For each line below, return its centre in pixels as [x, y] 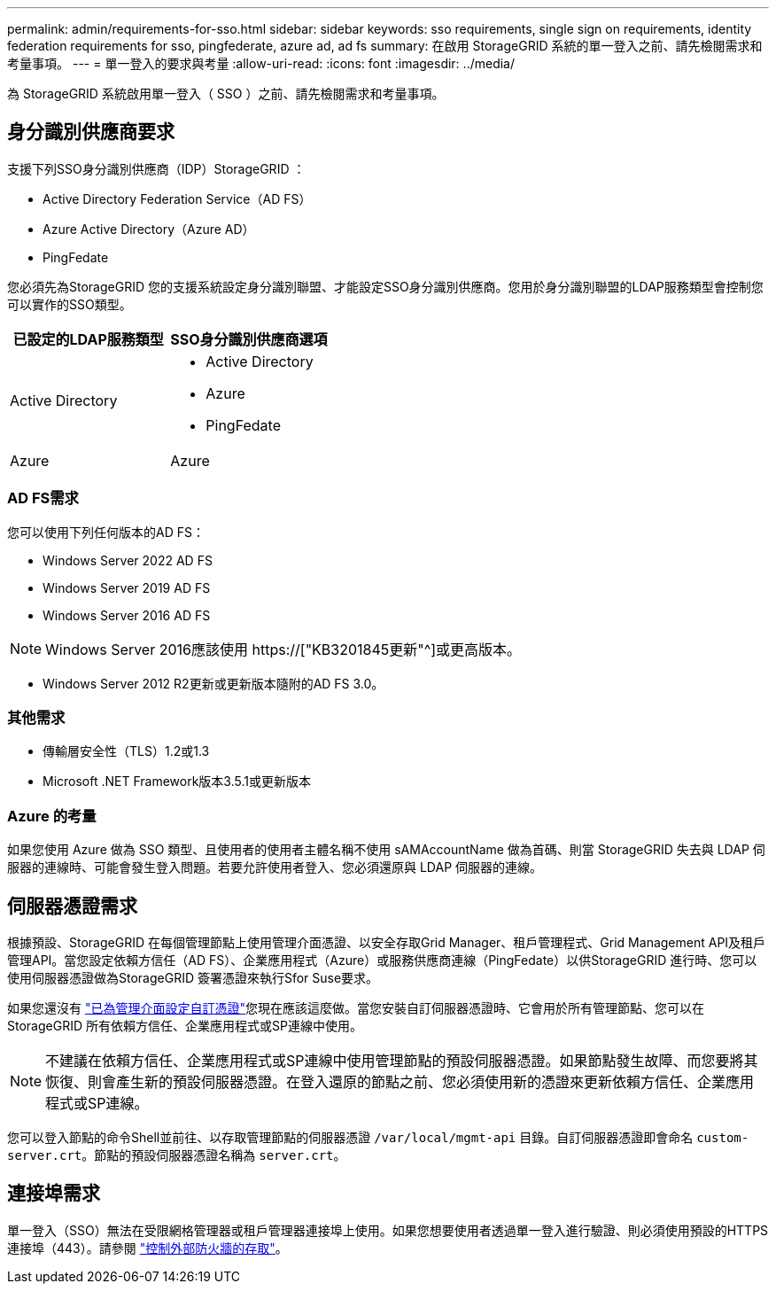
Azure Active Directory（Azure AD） [149, 229]
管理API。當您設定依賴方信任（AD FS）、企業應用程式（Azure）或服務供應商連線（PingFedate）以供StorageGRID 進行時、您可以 [382, 960]
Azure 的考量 [52, 816]
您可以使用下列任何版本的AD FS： [106, 532]
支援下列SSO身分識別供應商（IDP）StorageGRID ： [156, 168]
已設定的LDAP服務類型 [88, 339]
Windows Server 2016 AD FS [127, 615]
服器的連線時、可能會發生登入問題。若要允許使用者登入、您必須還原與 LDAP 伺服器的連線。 [275, 867]
